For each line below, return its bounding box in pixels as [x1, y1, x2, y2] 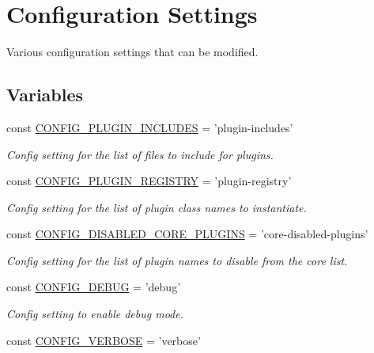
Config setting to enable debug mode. [6, 306, 183, 322]
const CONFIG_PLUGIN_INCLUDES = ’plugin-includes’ [6, 119, 293, 135]
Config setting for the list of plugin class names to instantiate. [6, 199, 307, 215]
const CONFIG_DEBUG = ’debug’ [6, 279, 181, 295]
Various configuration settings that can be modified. [6, 44, 259, 60]
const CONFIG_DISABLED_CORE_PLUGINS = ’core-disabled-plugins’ [6, 226, 368, 242]
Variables [6, 82, 84, 107]
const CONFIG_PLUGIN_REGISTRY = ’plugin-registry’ [6, 173, 292, 189]
